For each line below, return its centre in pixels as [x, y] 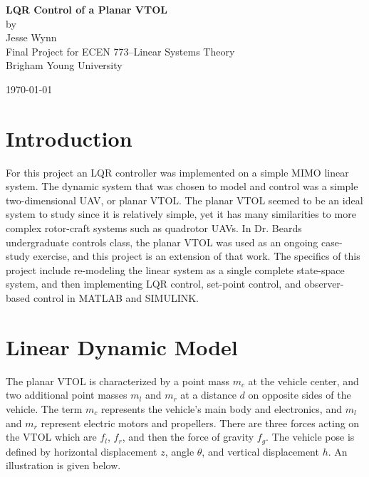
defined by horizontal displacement [82, 451]
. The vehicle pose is [310, 437]
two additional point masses [67, 395]
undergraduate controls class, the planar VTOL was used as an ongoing [162, 242]
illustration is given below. [63, 465]
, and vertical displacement [260, 451]
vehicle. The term [44, 408]
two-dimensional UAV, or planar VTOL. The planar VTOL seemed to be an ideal [184, 200]
